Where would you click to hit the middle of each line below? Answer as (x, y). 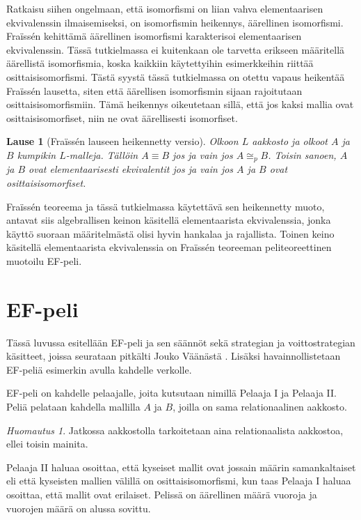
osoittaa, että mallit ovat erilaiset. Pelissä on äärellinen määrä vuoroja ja (162, 495)
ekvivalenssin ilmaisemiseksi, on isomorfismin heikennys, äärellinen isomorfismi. (175, 22)
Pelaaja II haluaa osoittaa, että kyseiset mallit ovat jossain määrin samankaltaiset (181, 467)
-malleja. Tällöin (102, 154)
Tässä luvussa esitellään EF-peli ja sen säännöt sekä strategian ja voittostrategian (181, 342)
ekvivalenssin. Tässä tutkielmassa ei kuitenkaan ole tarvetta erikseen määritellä (176, 49)
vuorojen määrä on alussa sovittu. (79, 508)
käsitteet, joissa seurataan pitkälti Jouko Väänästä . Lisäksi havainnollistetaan (174, 356)
